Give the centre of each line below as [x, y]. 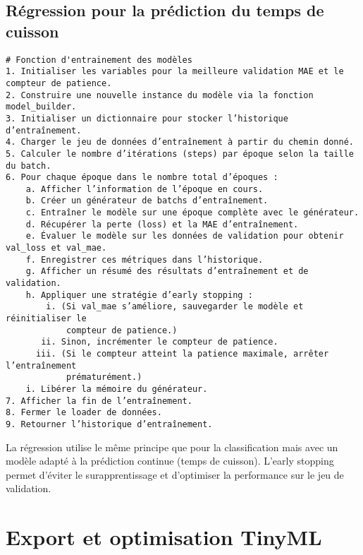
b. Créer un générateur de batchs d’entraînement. [147, 201]
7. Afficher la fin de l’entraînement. [99, 401]
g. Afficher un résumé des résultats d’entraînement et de [167, 271]
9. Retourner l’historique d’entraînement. [109, 424]
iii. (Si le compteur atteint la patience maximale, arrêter [182, 354]
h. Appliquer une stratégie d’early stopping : [139, 295]
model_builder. [41, 107]
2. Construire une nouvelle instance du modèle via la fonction [160, 95]
